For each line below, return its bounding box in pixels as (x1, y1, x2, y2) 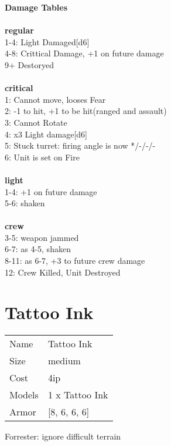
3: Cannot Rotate (5, 116, 67, 128)
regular (5, 24, 34, 36)
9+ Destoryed (5, 58, 54, 71)
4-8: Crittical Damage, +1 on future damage (5, 47, 164, 59)
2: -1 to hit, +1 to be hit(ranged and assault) (5, 105, 167, 117)
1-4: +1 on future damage (5, 185, 97, 197)
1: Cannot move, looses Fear (5, 93, 106, 105)
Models (9, 388, 39, 402)
